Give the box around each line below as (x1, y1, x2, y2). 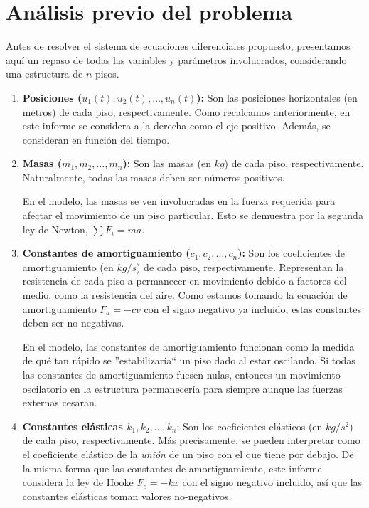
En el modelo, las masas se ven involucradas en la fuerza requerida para (22, 194, 336, 208)
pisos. (95, 66, 119, 81)
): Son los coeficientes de (237, 245, 346, 260)
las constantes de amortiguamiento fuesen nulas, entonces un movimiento (22, 367, 341, 381)
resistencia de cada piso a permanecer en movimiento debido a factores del (22, 273, 347, 288)
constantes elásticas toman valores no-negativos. (22, 488, 232, 503)
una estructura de (6, 66, 83, 81)
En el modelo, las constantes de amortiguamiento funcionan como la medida (22, 339, 355, 354)
